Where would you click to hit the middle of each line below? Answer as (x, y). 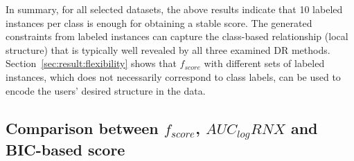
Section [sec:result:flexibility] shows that (91, 63)
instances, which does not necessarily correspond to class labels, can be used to (173, 76)
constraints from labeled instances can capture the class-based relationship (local (177, 36)
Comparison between (82, 127)
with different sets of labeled (264, 63)
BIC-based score (65, 149)
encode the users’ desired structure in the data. (106, 90)
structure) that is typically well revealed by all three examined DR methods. (168, 49)
